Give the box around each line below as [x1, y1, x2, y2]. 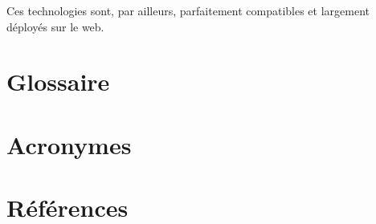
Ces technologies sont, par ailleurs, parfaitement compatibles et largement [6, 2, 370, 18]
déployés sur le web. [6, 18, 104, 35]
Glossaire [6, 65, 110, 98]
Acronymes [6, 128, 132, 161]
